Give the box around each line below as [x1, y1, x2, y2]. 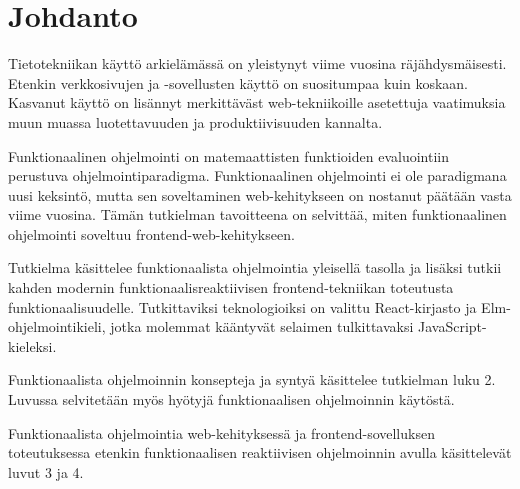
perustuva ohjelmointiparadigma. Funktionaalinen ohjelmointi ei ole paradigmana [8, 165, 507, 186]
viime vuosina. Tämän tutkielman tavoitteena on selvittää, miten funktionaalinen [8, 204, 507, 225]
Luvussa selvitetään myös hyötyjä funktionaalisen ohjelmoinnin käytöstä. [8, 389, 455, 410]
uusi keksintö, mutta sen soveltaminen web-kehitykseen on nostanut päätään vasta [8, 184, 512, 205]
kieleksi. [8, 335, 57, 356]
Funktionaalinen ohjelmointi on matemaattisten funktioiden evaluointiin [8, 145, 449, 166]
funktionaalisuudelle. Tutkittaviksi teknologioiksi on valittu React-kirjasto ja [8, 296, 477, 317]
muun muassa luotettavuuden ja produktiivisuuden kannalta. [8, 111, 383, 132]
